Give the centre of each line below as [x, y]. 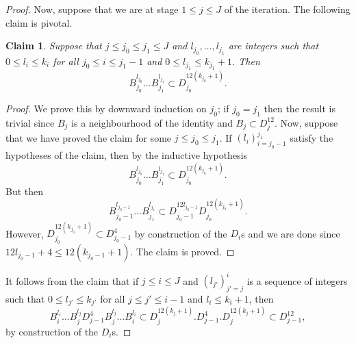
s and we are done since [291, 233]
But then [25, 191]
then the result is [300, 109]
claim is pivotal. [39, 22]
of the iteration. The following [287, 9]
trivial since [30, 122]
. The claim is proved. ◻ [182, 251]
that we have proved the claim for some [89, 137]
